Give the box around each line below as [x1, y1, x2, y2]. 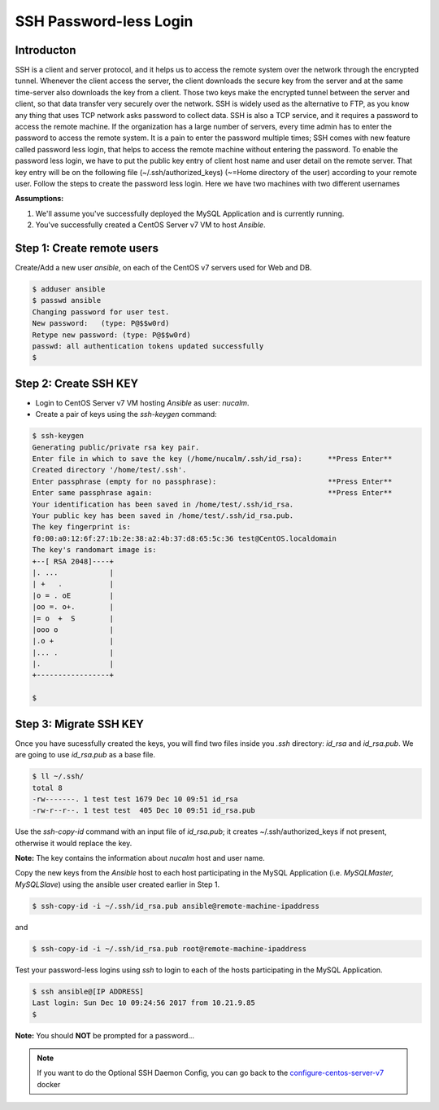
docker [37, 1079, 61, 1089]
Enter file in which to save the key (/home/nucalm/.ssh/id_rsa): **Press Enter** [32, 454, 393, 463]
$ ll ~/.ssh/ [32, 772, 85, 781]
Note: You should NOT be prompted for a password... [15, 1030, 195, 1040]
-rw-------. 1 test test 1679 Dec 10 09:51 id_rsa [32, 794, 239, 804]
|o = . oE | [32, 590, 114, 600]
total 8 [32, 783, 63, 792]
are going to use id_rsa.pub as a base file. [15, 750, 156, 760]
